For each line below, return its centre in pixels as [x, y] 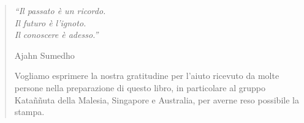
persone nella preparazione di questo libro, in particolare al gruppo [140, 87]
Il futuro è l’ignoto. [50, 22]
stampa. [29, 112]
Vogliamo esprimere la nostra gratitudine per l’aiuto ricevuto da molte [147, 76]
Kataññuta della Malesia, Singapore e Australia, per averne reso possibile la [157, 99]
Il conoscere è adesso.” [56, 35]
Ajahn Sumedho [44, 55]
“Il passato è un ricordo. [60, 10]
